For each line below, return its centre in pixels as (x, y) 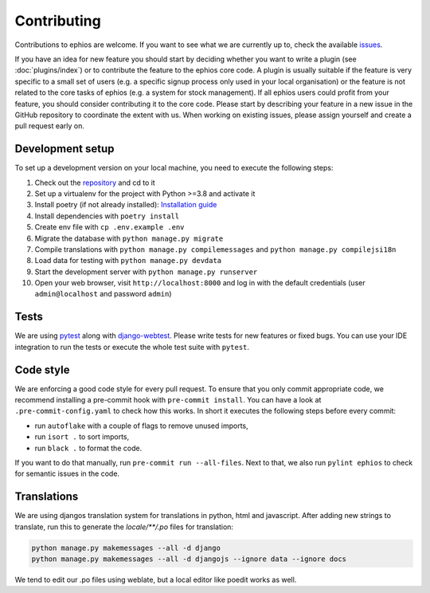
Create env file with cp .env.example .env (109, 227)
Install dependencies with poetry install (107, 216)
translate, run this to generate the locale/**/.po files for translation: (124, 527)
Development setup (64, 149)
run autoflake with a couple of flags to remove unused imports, (141, 426)
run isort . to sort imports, (82, 437)
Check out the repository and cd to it (95, 183)
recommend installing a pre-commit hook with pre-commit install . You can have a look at (168, 400)
